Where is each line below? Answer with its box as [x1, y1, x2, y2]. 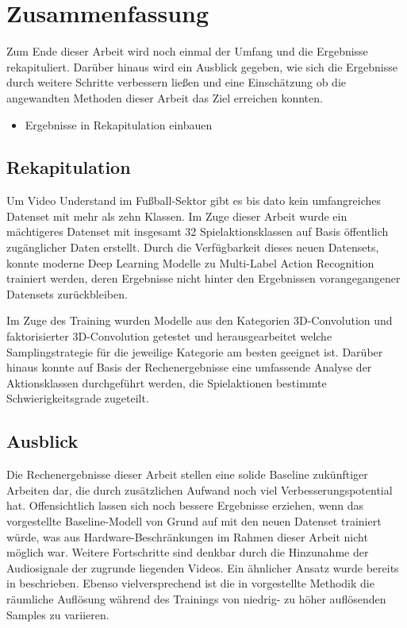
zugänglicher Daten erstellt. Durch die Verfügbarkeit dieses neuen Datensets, [6, 239, 379, 256]
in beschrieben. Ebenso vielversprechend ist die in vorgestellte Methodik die [6, 575, 374, 591]
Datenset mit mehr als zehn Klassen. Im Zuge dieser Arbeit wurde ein [6, 207, 347, 224]
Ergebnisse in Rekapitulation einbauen [25, 116, 213, 133]
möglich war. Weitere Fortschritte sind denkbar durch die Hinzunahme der [6, 544, 369, 561]
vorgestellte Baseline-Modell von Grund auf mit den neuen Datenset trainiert [6, 513, 382, 529]
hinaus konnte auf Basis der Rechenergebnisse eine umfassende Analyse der [6, 359, 372, 376]
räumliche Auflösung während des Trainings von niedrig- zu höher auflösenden [6, 590, 386, 607]
